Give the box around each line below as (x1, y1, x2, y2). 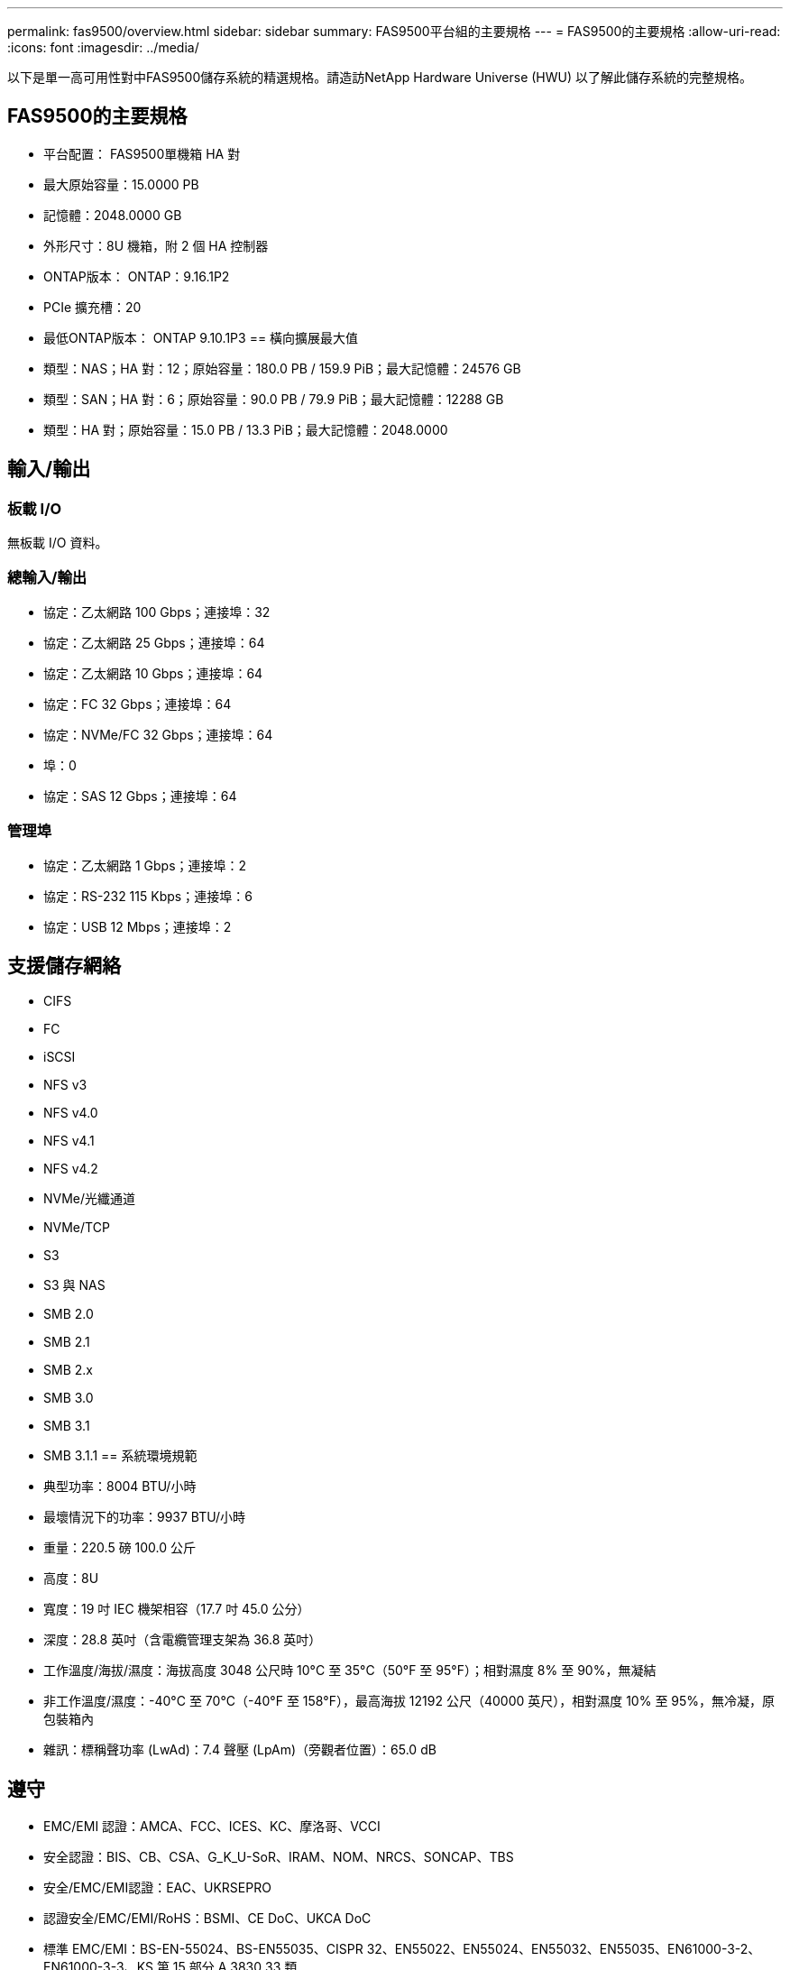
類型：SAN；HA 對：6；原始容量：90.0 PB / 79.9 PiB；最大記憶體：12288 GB (43, 391, 504, 407)
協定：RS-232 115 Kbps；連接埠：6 (43, 888, 253, 904)
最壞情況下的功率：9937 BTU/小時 (43, 1509, 245, 1525)
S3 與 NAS (43, 1277, 106, 1293)
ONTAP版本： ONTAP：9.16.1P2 (43, 268, 230, 284)
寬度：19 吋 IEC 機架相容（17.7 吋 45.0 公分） (43, 1601, 310, 1617)
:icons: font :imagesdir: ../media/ (7, 40, 199, 55)
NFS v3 (43, 1077, 87, 1093)
